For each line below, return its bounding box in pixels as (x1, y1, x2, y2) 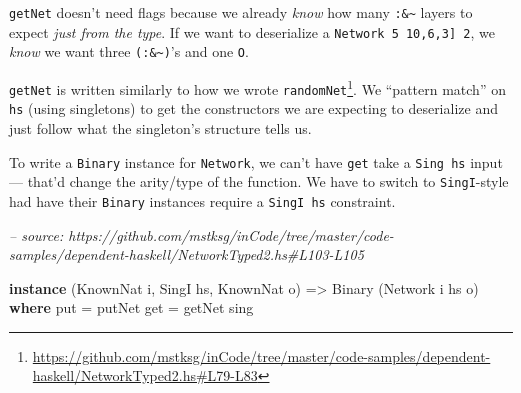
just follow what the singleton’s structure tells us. (9, 117, 312, 138)
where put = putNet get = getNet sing (9, 297, 254, 318)
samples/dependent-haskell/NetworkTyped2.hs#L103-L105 (9, 244, 364, 265)
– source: (9, 224, 64, 245)
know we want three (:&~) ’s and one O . (9, 41, 249, 62)
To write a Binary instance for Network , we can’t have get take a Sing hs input (9, 151, 503, 172)
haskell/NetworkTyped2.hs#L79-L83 (32, 365, 258, 386)
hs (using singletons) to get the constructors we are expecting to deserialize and (9, 98, 498, 119)
